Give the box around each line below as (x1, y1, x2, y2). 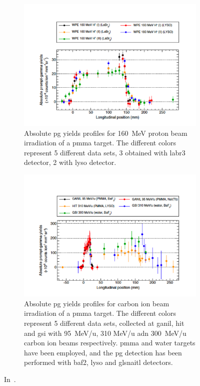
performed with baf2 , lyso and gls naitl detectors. (24, 357, 173, 367)
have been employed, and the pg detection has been (24, 347, 182, 357)
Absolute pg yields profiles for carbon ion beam (24, 298, 169, 308)
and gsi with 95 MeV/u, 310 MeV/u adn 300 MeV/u (24, 327, 186, 338)
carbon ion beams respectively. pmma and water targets (24, 337, 195, 348)
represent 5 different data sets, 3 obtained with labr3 (24, 147, 185, 157)
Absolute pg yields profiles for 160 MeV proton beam (24, 127, 187, 138)
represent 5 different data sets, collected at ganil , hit (24, 317, 184, 328)
